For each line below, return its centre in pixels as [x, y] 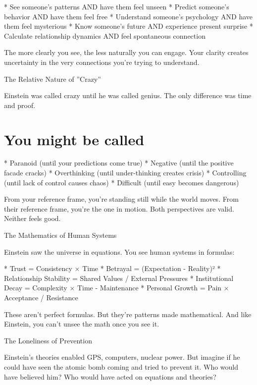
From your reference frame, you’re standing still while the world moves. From [121, 199]
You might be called [74, 139]
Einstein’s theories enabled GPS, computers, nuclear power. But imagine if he [122, 357]
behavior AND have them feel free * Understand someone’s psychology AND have [128, 16]
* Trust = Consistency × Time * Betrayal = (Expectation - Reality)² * [112, 268]
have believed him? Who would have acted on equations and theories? [110, 376]
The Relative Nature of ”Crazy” [52, 79]
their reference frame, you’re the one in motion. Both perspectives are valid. [119, 208]
